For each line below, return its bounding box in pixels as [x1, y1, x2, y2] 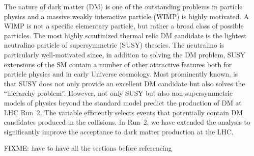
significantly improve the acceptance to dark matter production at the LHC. [4, 126, 234, 136]
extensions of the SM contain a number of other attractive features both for [4, 59, 232, 69]
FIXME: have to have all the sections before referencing [4, 143, 172, 153]
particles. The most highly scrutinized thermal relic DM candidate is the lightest [4, 30, 247, 40]
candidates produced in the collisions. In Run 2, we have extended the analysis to [4, 117, 251, 127]
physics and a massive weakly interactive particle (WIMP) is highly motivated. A [4, 11, 249, 21]
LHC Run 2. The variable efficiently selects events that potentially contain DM [4, 107, 243, 117]
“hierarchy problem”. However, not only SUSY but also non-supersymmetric [4, 88, 233, 98]
